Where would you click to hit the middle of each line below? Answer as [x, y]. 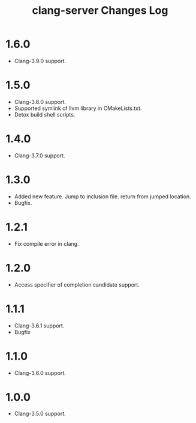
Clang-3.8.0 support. [40, 102]
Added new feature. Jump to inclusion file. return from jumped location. [102, 196]
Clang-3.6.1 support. [39, 326]
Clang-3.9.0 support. [40, 61]
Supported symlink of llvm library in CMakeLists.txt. [78, 108]
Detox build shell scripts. [45, 114]
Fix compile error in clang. [46, 243]
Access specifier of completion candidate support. [77, 285]
